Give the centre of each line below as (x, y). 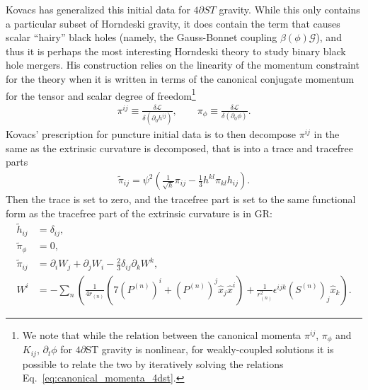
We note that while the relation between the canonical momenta (162, 334)
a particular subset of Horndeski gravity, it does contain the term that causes (173, 23)
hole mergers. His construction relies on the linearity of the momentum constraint (183, 65)
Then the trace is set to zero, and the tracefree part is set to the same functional (181, 199)
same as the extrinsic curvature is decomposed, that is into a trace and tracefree (180, 148)
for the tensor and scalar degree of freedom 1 (101, 94)
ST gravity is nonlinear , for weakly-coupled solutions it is (210, 349)
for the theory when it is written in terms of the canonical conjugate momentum (180, 78)
